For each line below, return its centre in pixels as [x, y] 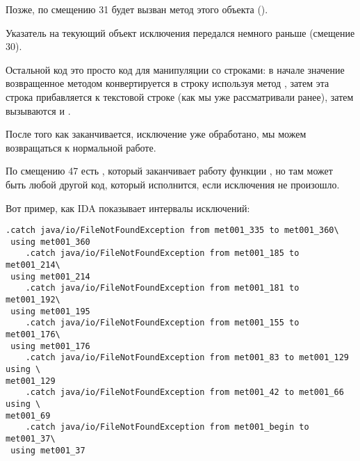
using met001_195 [50, 311]
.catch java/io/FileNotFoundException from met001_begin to [167, 427]
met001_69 [28, 415]
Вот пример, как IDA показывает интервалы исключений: [128, 208]
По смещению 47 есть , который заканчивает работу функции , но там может [169, 171]
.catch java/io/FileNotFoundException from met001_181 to [162, 288]
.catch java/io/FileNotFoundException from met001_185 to [162, 253]
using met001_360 [50, 242]
